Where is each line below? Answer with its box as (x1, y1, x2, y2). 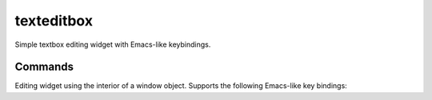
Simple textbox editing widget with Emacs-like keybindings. (14, 40, 211, 49)
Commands (14, 60, 74, 74)
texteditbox (14, 12, 94, 29)
